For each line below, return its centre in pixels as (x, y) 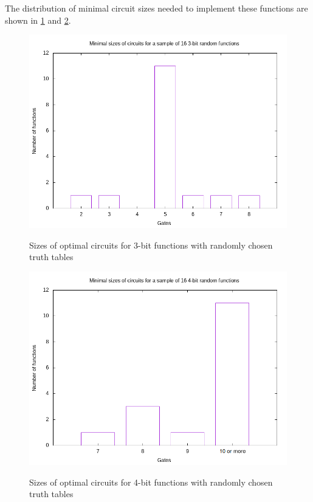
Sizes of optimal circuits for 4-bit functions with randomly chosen (151, 482)
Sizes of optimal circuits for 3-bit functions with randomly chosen (151, 245)
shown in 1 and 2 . (38, 20)
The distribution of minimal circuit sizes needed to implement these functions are (156, 8)
